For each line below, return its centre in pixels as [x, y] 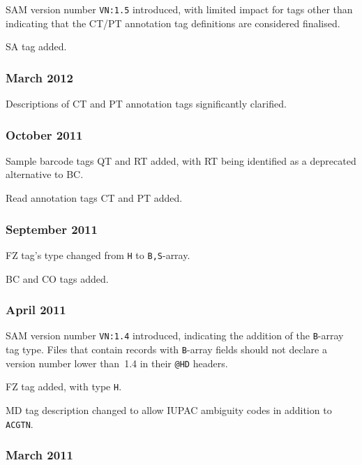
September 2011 [52, 229]
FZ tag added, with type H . [64, 386]
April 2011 [36, 310]
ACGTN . [20, 423]
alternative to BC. [45, 174]
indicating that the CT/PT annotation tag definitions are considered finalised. [173, 23]
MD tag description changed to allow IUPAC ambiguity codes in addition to [169, 409]
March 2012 [39, 77]
